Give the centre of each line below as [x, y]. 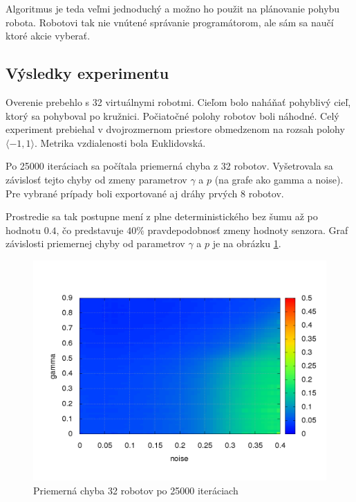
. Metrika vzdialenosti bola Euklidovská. [120, 142]
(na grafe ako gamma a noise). [279, 179]
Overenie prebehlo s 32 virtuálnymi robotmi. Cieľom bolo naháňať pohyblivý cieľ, [178, 101]
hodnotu [23, 230]
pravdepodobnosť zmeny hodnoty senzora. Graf [248, 230]
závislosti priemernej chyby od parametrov [95, 243]
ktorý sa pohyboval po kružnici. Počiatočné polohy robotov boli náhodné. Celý [172, 115]
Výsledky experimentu [87, 73]
